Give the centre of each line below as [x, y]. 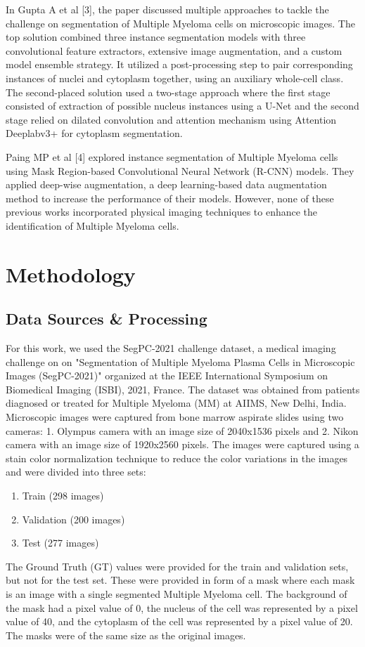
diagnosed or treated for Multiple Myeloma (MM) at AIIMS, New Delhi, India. [176, 403]
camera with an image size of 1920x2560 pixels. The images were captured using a [182, 444]
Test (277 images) [60, 543]
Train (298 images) [63, 496]
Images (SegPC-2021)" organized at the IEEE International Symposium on [167, 375]
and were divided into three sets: [76, 472]
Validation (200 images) [73, 519]
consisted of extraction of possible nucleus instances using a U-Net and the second [182, 106]
